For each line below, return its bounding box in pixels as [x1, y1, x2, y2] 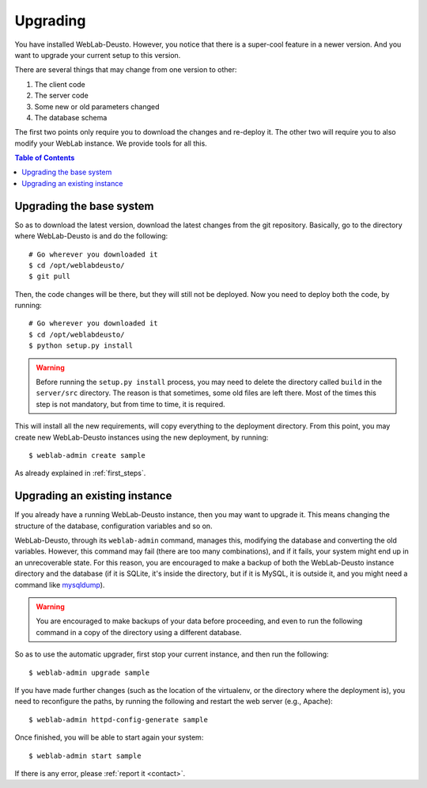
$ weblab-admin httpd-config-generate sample [28, 715, 209, 724]
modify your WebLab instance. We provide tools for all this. [14, 139, 207, 148]
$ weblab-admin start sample [28, 751, 142, 760]
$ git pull [28, 272, 71, 281]
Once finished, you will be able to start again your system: [14, 733, 204, 742]
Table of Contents [14, 153, 75, 162]
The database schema [34, 112, 108, 122]
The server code [34, 91, 89, 101]
